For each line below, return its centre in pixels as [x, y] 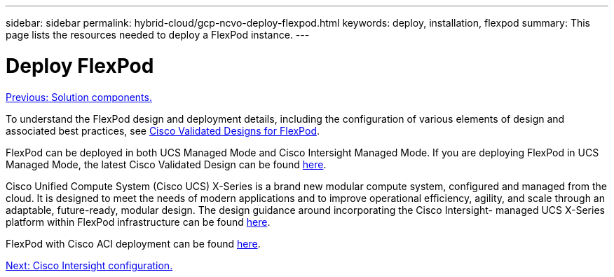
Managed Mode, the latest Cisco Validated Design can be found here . [166, 164]
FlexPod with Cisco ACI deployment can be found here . [133, 243]
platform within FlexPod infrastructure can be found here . [138, 222]
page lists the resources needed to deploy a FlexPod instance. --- [158, 35]
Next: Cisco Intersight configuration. [89, 265]
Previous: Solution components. [79, 97]
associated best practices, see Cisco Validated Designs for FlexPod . [163, 130]
